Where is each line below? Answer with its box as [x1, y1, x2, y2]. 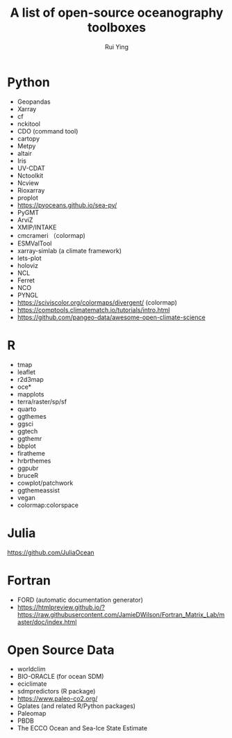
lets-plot [17, 254, 42, 262]
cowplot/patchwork [17, 479, 74, 487]
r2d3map [17, 375, 44, 383]
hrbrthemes [17, 456, 51, 465]
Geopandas [17, 97, 51, 106]
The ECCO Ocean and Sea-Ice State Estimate [17, 724, 148, 732]
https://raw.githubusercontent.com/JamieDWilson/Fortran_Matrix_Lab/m [17, 610, 225, 618]
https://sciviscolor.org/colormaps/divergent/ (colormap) [17, 298, 177, 307]
